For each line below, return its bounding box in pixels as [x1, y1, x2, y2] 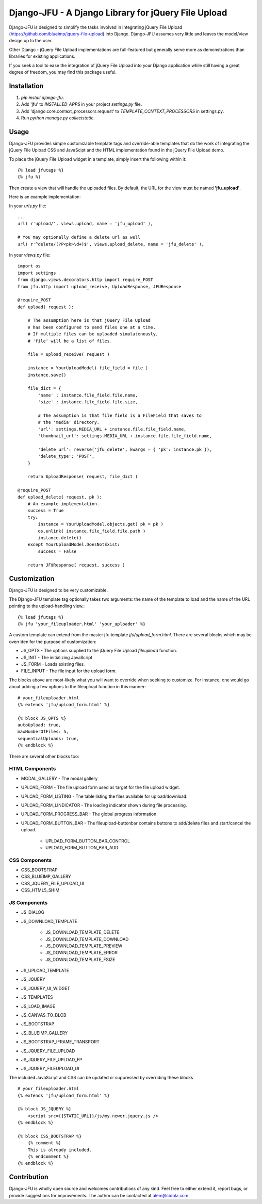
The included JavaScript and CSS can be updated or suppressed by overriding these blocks [9, 1074, 194, 1080]
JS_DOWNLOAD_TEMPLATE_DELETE [45, 929, 120, 935]
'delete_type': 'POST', [38, 454, 95, 459]
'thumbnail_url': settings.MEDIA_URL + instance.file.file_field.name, [38, 433, 212, 439]
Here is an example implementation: [9, 194, 81, 200]
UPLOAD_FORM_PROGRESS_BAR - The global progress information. [21, 811, 158, 817]
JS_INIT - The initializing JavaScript [21, 654, 93, 660]
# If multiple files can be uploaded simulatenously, [27, 331, 159, 337]
